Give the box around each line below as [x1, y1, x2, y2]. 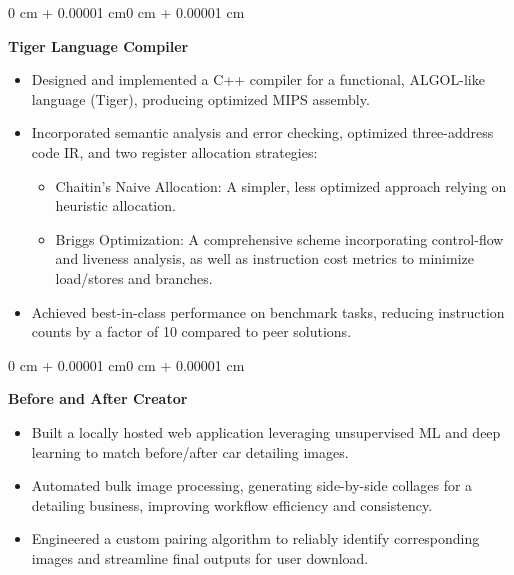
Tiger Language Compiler [8, 35, 189, 56]
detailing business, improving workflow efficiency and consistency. [31, 494, 433, 515]
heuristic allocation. [55, 195, 176, 216]
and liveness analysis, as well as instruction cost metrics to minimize [55, 248, 474, 269]
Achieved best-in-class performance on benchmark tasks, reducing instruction [31, 301, 505, 322]
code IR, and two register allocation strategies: [31, 141, 318, 162]
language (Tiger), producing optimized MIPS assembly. [31, 88, 370, 109]
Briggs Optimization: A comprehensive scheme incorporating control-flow [55, 228, 504, 249]
